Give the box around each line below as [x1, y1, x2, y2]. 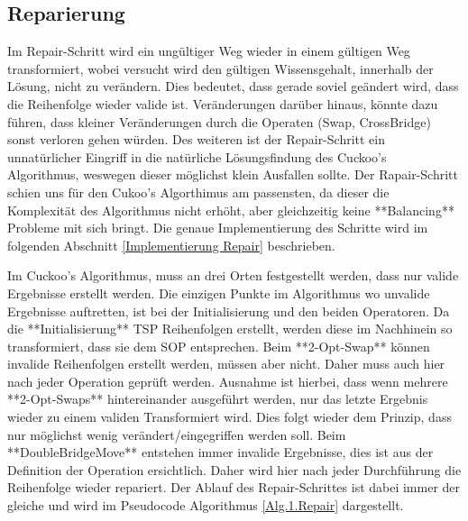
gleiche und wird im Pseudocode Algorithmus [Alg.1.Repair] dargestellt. [7, 496, 404, 515]
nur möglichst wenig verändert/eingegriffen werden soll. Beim [7, 425, 346, 443]
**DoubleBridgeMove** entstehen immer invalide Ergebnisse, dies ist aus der [7, 443, 434, 462]
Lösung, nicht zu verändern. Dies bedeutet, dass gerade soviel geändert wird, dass [7, 77, 459, 96]
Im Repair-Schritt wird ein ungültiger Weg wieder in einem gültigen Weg [7, 41, 410, 60]
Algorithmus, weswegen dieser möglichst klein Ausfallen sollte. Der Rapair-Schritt [7, 165, 458, 184]
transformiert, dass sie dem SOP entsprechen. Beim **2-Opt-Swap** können [7, 336, 430, 355]
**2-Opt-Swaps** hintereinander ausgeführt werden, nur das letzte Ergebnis [7, 389, 428, 408]
